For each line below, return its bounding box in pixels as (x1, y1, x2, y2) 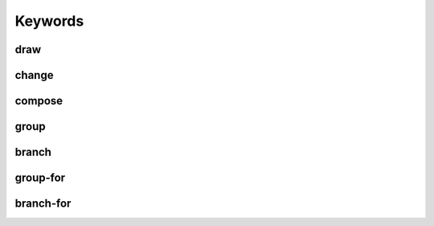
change (14, 68, 54, 82)
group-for (14, 171, 66, 185)
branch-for (14, 197, 72, 211)
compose (14, 94, 63, 108)
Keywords (14, 12, 84, 30)
